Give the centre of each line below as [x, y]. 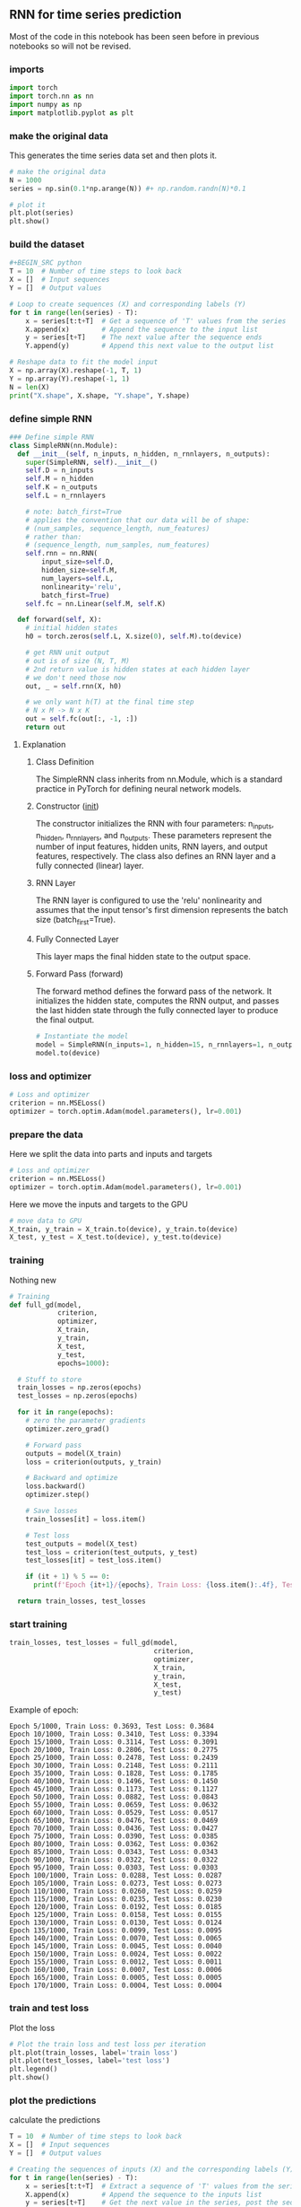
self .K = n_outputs [62, 487]
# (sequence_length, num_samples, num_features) [118, 545]
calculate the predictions [55, 2120]
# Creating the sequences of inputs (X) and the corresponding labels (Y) [152, 2169]
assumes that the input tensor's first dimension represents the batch [162, 910]
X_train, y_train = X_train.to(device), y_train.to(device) [124, 1229]
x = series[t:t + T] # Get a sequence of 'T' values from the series [156, 321]
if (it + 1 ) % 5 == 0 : [68, 1577]
